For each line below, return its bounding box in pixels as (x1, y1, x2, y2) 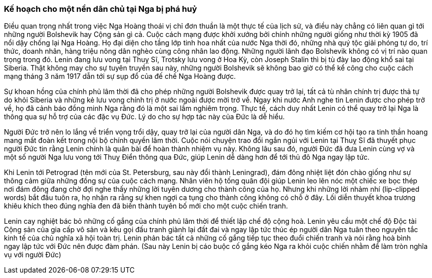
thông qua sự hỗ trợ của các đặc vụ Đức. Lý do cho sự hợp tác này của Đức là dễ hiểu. (4, 112, 285, 121)
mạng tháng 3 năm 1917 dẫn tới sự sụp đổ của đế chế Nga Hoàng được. (4, 72, 236, 81)
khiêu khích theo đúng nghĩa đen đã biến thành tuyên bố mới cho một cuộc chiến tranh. (4, 202, 288, 210)
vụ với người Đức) (4, 250, 62, 259)
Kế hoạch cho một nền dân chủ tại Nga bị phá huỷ (4, 4, 197, 14)
